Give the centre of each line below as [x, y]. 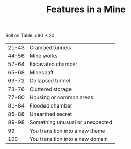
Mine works [43, 56]
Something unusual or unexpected [71, 122]
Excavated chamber [53, 64]
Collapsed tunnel [50, 81]
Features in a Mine [86, 9]
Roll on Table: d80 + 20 [30, 36]
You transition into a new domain [69, 139]
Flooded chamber [51, 106]
